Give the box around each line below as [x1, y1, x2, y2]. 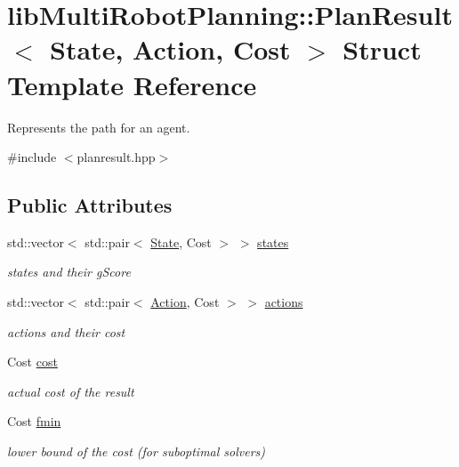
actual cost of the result [7, 382, 134, 400]
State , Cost [150, 232, 212, 251]
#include [7, 148, 57, 166]
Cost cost [7, 352, 58, 371]
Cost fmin [7, 412, 61, 431]
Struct [342, 31, 422, 68]
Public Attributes [7, 191, 173, 219]
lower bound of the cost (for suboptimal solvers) [7, 442, 266, 461]
